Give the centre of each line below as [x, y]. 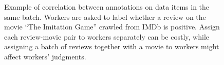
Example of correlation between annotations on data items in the [107, 7]
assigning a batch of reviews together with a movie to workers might [112, 46]
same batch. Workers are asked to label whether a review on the [105, 17]
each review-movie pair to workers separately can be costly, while [107, 36]
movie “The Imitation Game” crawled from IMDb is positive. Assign [112, 27]
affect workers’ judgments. [45, 56]
